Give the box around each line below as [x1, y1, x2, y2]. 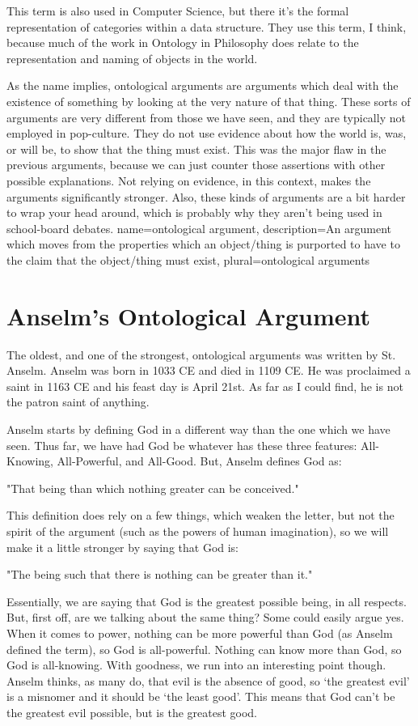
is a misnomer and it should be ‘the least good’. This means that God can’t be [6, 688, 395, 705]
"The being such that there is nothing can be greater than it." [6, 566, 313, 583]
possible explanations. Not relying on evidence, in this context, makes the [6, 172, 371, 189]
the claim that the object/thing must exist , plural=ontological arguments [6, 251, 370, 268]
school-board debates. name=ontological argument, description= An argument [6, 219, 392, 236]
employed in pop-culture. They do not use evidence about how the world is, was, [6, 125, 407, 142]
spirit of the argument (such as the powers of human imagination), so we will [6, 522, 389, 539]
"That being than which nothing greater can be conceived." [6, 479, 299, 496]
